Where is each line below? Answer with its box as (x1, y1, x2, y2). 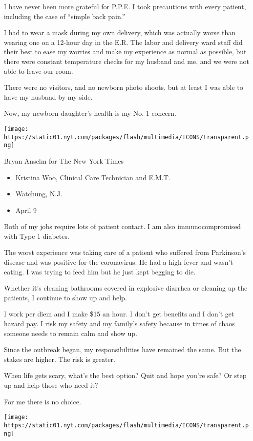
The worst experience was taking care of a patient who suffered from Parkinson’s (4, 247, 246, 257)
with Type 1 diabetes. (4, 231, 69, 241)
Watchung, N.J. (15, 189, 63, 199)
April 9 (15, 205, 37, 215)
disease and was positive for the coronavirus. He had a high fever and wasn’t (4, 257, 233, 267)
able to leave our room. (4, 65, 73, 76)
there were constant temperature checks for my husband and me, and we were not (4, 56, 250, 66)
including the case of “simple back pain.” (4, 11, 126, 21)
